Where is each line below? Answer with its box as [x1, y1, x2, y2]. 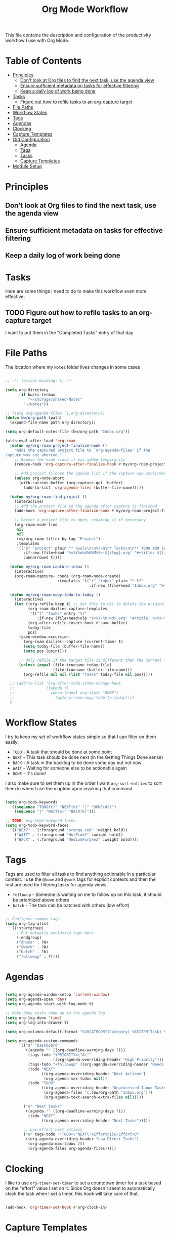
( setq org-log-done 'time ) [5, 1015, 62, 1020]
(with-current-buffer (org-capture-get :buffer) [18, 481, 123, 486]
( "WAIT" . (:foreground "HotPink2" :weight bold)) [14, 832, 123, 837]
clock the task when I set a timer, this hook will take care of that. [5, 1190, 139, 1197]
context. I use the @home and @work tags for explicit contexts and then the [5, 876, 156, 882]
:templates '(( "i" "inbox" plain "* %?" [57, 578, 144, 583]
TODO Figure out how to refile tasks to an [5, 308, 138, 317]
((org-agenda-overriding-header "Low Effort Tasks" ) [25, 1137, 139, 1142]
